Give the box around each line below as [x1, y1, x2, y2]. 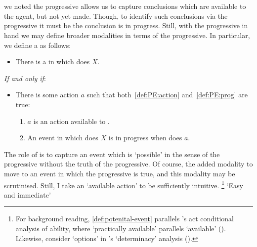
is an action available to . [33, 116, 110, 126]
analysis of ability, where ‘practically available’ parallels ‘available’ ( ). [15, 223, 226, 233]
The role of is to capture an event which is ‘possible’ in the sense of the [4, 149, 220, 159]
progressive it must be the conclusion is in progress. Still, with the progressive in [4, 20, 248, 31]
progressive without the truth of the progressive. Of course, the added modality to [4, 159, 253, 169]
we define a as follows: [4, 40, 71, 50]
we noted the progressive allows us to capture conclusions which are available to [4, 1, 246, 11]
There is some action [15, 89, 79, 100]
